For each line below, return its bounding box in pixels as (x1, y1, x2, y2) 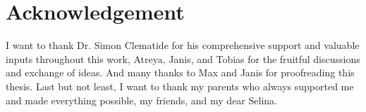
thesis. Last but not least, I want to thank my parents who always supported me (6, 78, 354, 93)
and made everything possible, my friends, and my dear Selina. (6, 92, 277, 107)
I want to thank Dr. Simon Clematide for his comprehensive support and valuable (6, 38, 360, 52)
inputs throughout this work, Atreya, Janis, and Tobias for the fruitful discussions (6, 51, 360, 66)
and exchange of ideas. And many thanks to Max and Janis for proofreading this (6, 65, 355, 80)
